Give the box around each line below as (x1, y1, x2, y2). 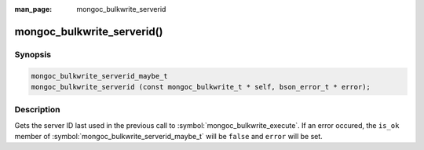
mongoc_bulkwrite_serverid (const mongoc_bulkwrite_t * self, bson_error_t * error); (31, 82, 371, 91)
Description (14, 104, 60, 115)
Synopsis (14, 49, 51, 60)
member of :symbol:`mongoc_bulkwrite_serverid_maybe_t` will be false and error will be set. (14, 132, 323, 141)
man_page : (14, 5, 53, 13)
